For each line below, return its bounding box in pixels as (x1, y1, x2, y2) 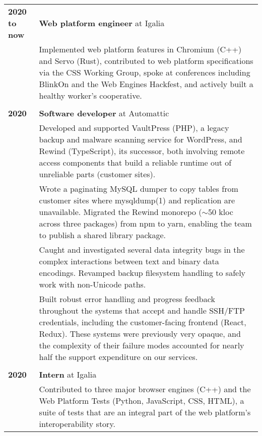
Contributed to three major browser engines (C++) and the (39, 383, 251, 395)
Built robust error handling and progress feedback (39, 293, 215, 305)
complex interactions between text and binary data (39, 255, 219, 267)
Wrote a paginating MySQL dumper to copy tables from (39, 183, 238, 194)
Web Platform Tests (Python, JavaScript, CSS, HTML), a (39, 395, 244, 406)
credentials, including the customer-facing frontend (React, (39, 316, 246, 328)
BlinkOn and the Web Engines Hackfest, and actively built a (39, 78, 253, 90)
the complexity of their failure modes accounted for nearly (39, 339, 244, 351)
